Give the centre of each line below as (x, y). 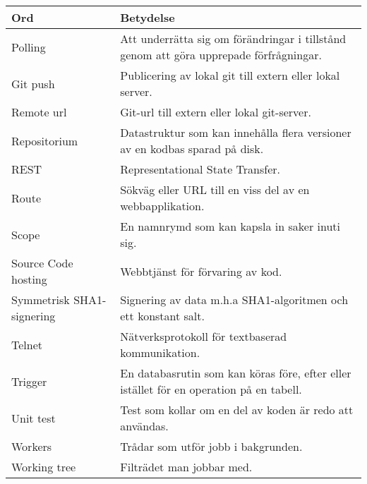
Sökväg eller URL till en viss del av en (215, 189)
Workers (32, 446)
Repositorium (45, 140)
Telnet (27, 344)
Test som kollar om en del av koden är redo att (237, 410)
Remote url (39, 112)
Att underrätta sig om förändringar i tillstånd (233, 38)
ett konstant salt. (162, 316)
